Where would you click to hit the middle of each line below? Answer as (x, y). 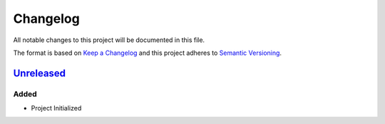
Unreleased (40, 73)
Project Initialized (56, 108)
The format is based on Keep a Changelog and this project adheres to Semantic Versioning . (147, 53)
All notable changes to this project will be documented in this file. (109, 40)
